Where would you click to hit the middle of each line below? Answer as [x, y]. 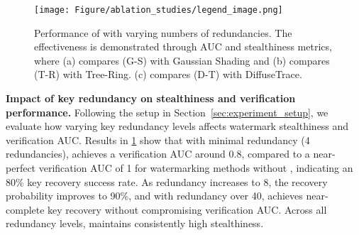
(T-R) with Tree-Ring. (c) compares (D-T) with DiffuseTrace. [168, 74]
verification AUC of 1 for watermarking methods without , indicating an [196, 168]
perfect [21, 168]
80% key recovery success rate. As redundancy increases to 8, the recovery [167, 181]
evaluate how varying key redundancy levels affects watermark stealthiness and [177, 126]
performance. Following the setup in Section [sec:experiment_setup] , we [167, 112]
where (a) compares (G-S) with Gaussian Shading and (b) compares [182, 60]
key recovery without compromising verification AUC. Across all [187, 209]
